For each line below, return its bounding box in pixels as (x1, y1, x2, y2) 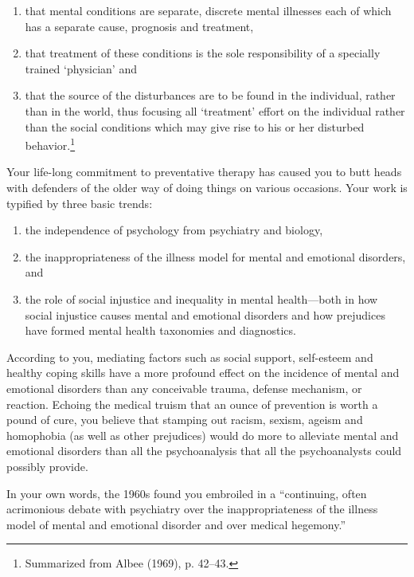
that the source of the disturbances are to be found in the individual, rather (25, 87, 396, 104)
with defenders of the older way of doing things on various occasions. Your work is (6, 179, 408, 195)
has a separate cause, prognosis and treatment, (25, 18, 254, 34)
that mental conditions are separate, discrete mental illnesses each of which (25, 2, 392, 18)
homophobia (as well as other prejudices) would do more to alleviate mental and (6, 426, 399, 443)
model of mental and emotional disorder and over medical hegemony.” (6, 516, 346, 532)
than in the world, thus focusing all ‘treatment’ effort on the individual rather (25, 102, 405, 119)
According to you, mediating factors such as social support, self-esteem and (6, 348, 373, 365)
